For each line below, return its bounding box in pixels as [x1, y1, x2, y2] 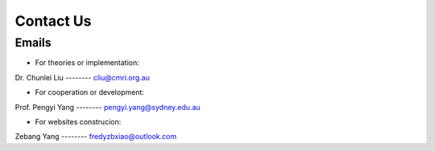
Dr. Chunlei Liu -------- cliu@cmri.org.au [14, 72, 151, 82]
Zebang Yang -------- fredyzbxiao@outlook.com [14, 132, 177, 141]
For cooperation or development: [35, 88, 145, 97]
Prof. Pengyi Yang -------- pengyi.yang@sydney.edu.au [14, 102, 201, 112]
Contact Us [14, 12, 92, 30]
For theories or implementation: [35, 58, 140, 67]
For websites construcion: [35, 116, 122, 126]
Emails [14, 35, 52, 50]
